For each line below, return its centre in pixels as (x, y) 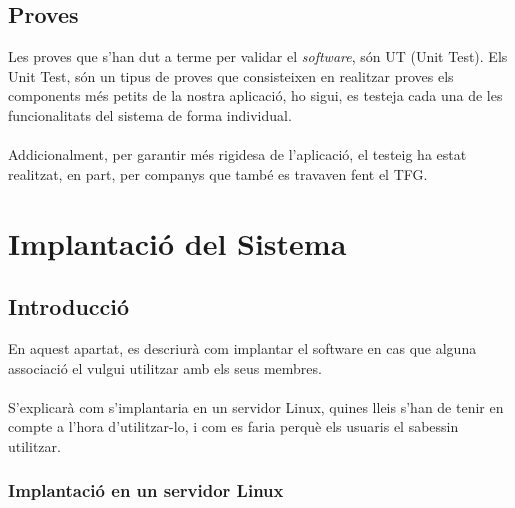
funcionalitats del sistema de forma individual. (150, 114)
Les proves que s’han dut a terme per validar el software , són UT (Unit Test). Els (258, 56)
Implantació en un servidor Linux (146, 490)
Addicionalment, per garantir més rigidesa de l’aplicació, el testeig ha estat (237, 154)
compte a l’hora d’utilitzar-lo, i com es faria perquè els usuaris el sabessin (233, 426)
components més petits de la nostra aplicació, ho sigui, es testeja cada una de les (255, 95)
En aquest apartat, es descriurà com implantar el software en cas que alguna (242, 347)
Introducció (69, 306)
